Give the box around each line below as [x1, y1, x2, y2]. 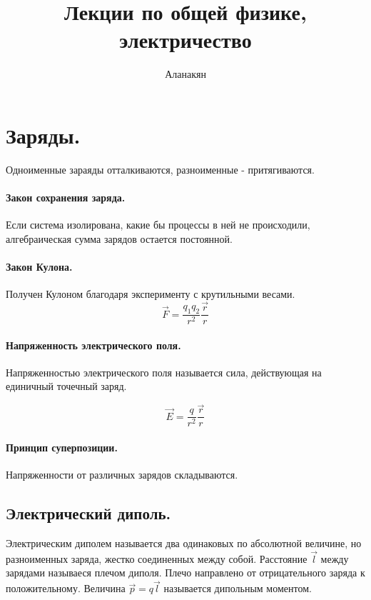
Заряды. [6, 120, 81, 149]
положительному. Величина [6, 581, 126, 596]
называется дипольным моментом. [163, 581, 312, 596]
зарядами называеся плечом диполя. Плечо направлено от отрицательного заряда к [6, 565, 365, 580]
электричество [119, 25, 252, 54]
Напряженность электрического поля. [6, 337, 181, 352]
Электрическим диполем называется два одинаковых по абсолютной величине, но [6, 535, 362, 550]
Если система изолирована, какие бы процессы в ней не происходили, [6, 217, 310, 232]
